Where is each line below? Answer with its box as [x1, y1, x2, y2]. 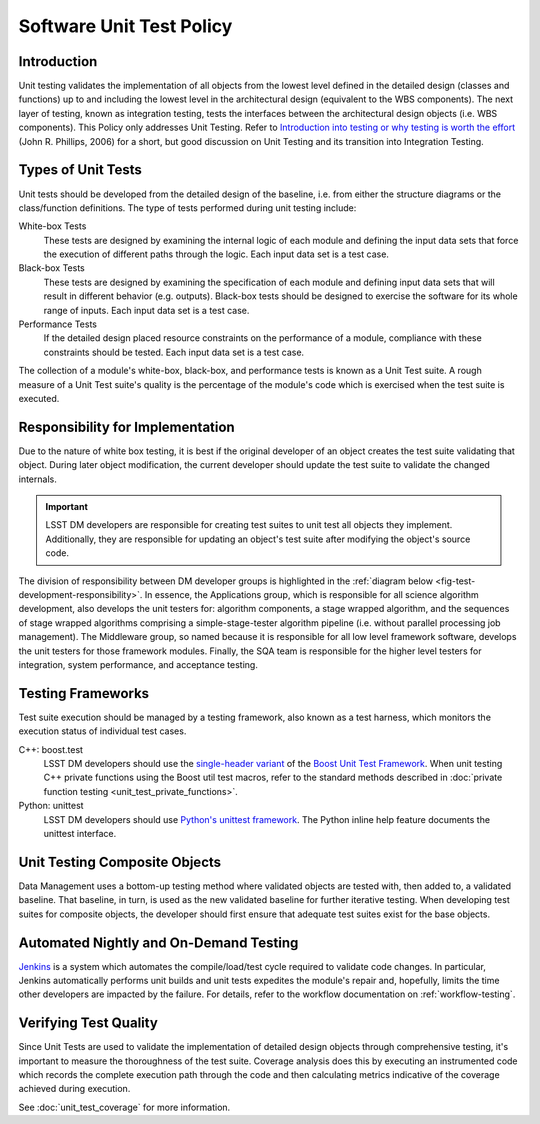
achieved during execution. [18, 1083, 131, 1095]
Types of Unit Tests [18, 161, 142, 179]
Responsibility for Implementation [18, 418, 235, 435]
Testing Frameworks [18, 685, 150, 702]
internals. [18, 473, 57, 485]
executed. [18, 393, 60, 404]
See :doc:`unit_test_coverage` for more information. [18, 1101, 231, 1113]
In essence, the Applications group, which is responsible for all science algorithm [144, 589, 479, 601]
